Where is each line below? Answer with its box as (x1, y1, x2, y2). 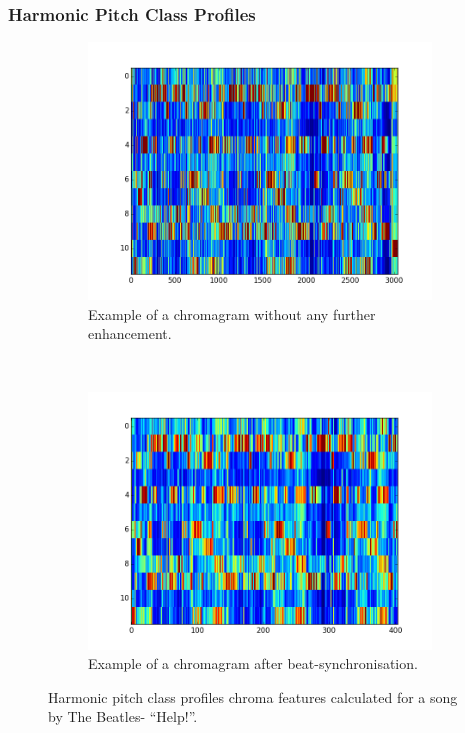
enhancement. (88, 323, 172, 344)
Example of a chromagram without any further (88, 303, 376, 324)
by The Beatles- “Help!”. (48, 706, 198, 727)
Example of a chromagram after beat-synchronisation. (88, 653, 418, 674)
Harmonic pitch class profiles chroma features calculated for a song (48, 686, 458, 707)
